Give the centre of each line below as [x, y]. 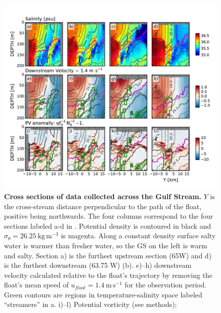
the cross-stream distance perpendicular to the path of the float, [103, 206]
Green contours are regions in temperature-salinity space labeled [103, 294]
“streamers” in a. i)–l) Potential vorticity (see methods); [90, 304]
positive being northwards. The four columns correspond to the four [109, 216]
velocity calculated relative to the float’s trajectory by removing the [108, 275]
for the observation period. [166, 285]
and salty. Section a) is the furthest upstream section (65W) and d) [108, 255]
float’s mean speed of [36, 285]
